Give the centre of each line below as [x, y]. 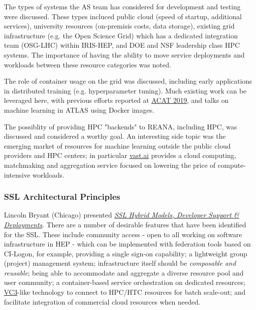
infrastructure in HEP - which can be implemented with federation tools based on [128, 244]
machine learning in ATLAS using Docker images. [79, 109]
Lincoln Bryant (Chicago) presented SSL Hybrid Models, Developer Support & [122, 215]
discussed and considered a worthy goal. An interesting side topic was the [115, 136]
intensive [17, 174]
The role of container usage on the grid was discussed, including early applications [128, 81]
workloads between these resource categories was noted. [88, 64]
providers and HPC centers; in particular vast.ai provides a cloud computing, [120, 155]
